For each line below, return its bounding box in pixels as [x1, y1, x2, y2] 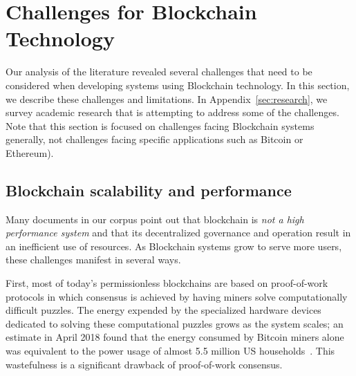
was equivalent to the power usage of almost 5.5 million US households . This [6, 344, 335, 358]
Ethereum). [6, 145, 54, 160]
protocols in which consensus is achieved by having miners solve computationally [6, 289, 348, 303]
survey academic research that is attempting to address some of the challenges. [6, 105, 339, 120]
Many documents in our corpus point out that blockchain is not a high [6, 211, 304, 226]
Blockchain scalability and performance [6, 179, 292, 200]
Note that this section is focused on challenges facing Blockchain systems [6, 118, 315, 133]
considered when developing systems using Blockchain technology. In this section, [6, 77, 350, 92]
